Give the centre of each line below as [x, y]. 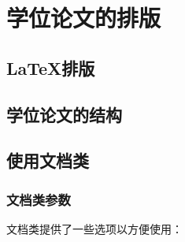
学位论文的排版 [84, 18]
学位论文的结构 [64, 114]
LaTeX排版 [51, 67]
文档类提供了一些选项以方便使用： [94, 228]
